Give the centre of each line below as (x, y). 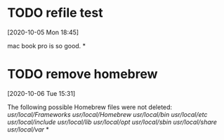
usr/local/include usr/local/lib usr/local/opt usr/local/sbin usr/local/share (112, 122)
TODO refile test (55, 13)
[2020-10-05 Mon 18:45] (43, 32)
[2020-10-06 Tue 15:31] (41, 93)
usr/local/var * (28, 129)
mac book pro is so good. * (47, 45)
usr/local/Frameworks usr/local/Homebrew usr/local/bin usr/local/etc (107, 114)
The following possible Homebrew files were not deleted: (90, 107)
